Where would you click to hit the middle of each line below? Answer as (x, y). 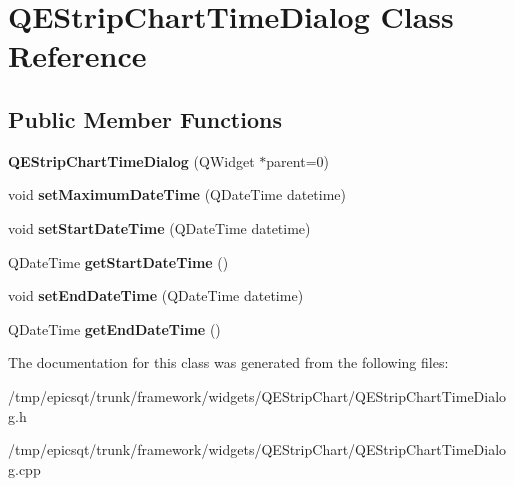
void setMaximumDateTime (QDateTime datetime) (177, 194)
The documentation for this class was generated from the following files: (228, 362)
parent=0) (297, 160)
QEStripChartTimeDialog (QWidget (131, 160)
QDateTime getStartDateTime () (118, 261)
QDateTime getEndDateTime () (114, 328)
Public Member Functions (145, 118)
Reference (77, 55)
